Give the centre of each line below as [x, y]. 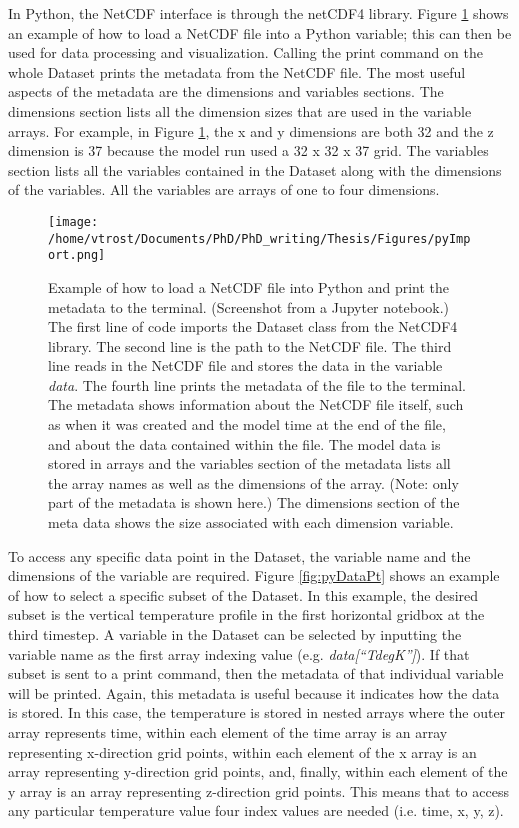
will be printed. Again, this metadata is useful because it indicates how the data [254, 692]
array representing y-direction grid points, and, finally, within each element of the [258, 771]
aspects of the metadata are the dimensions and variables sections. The [226, 91]
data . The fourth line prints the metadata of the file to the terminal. [257, 384]
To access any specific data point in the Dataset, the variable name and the [239, 555]
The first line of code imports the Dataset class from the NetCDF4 [253, 326]
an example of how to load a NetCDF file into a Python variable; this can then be [260, 32]
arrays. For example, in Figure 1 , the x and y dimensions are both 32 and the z [251, 130]
